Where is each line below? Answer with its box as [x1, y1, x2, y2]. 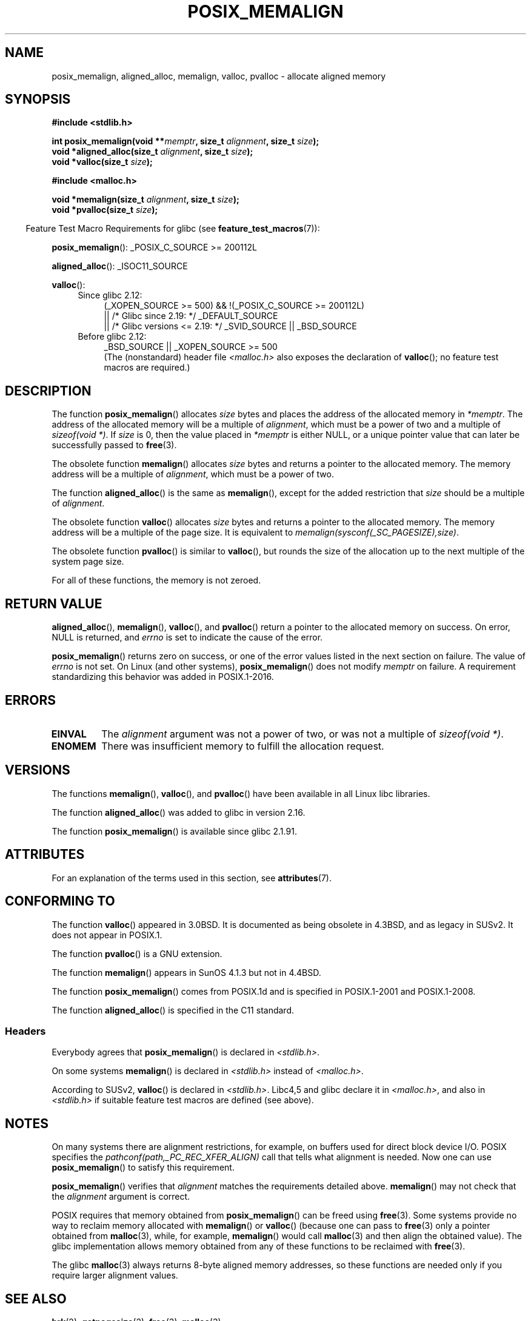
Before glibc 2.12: [78, 331, 147, 342]
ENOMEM [51, 739, 96, 752]
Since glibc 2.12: [78, 290, 142, 301]
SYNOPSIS [5, 92, 71, 107]
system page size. [52, 556, 124, 567]
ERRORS [5, 692, 56, 708]
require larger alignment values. [52, 1270, 178, 1281]
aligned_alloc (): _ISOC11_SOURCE [52, 261, 188, 272]
